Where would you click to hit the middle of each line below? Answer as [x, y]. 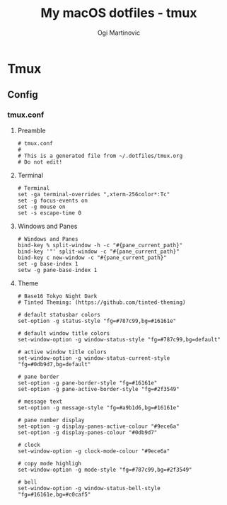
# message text [40, 402]
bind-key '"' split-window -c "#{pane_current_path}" [98, 251]
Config [23, 95]
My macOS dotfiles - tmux [119, 13]
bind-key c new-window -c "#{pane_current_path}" [92, 257]
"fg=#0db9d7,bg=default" [54, 364]
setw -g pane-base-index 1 [57, 270]
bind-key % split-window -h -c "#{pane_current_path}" [100, 245]
